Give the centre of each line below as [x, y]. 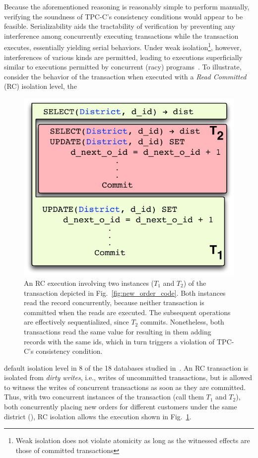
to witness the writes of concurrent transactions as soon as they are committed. [125, 387]
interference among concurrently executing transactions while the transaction [121, 35]
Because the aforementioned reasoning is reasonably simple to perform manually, [127, 6]
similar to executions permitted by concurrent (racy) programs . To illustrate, [123, 67]
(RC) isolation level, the [40, 86]
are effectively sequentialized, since [76, 322]
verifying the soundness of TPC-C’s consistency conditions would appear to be [124, 16]
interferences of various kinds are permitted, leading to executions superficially [123, 57]
